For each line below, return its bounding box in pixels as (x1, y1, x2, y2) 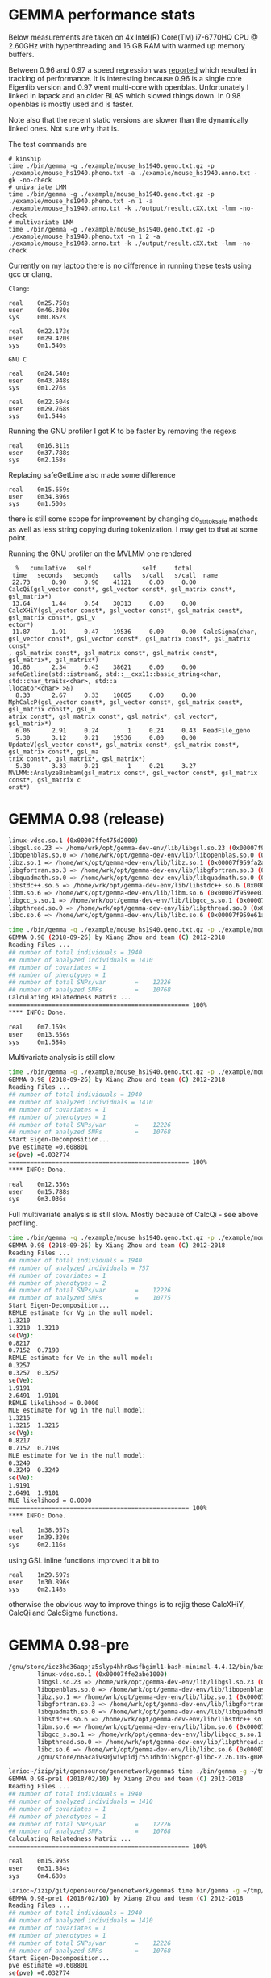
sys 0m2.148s (8, 1585, 67, 1594)
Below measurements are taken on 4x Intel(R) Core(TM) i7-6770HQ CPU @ (8, 32, 258, 42)
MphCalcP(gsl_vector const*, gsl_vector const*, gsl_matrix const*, (8, 698, 244, 707)
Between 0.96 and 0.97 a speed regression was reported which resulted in (8, 65, 256, 74)
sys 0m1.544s (8, 411, 67, 420)
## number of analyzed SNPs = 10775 (8, 1294, 172, 1302)
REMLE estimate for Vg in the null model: (8, 1309, 153, 1317)
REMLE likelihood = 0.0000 (8, 1399, 99, 1407)
